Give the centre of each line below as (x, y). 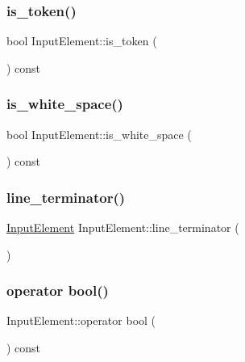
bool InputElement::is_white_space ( (99, 134)
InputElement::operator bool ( (81, 320)
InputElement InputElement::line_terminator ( (123, 227)
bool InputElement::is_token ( (82, 41)
